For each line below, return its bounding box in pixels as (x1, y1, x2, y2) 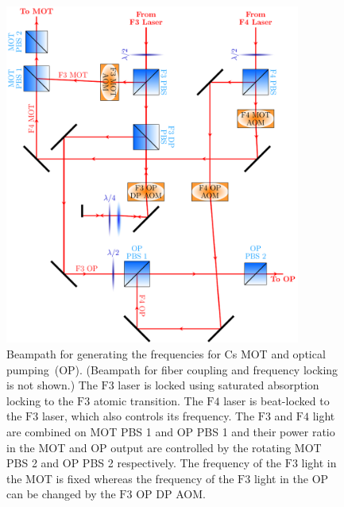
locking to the (6, 392, 74, 408)
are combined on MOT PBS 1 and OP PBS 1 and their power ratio (6, 423, 335, 439)
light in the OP (253, 470, 329, 486)
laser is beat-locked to (223, 392, 330, 408)
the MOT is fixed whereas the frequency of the (6, 470, 234, 486)
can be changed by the (6, 486, 116, 502)
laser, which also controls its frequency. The (41, 408, 255, 424)
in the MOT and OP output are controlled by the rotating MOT (6, 439, 322, 455)
